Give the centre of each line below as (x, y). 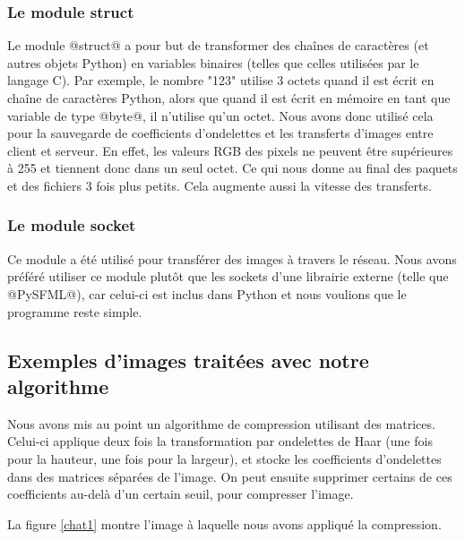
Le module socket (72, 225)
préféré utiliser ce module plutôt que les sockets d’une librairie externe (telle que (228, 276)
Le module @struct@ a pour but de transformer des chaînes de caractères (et (218, 45)
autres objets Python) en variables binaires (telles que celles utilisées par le (213, 62)
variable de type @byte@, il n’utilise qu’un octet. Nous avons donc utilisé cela (220, 115)
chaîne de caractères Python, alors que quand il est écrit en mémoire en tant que (229, 98)
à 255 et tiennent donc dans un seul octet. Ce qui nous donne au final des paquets (232, 168)
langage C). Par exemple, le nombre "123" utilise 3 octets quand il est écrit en (221, 80)
